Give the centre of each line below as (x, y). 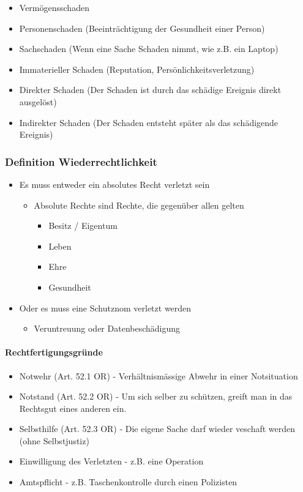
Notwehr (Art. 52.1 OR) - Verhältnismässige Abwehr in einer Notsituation (159, 375)
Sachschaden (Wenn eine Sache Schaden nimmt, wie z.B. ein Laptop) (149, 49)
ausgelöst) (38, 101)
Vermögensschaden (54, 7)
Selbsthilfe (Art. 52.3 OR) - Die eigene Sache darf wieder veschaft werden (157, 429)
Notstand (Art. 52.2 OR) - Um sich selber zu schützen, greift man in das (156, 396)
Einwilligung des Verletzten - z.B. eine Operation (111, 461)
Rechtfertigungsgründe (54, 352)
